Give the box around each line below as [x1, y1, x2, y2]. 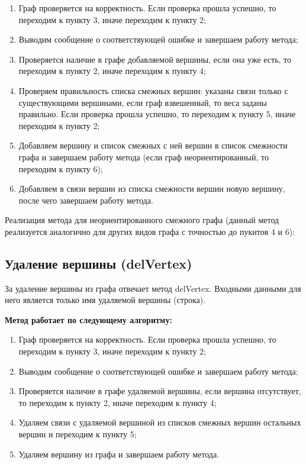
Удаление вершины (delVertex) [5, 254, 192, 272]
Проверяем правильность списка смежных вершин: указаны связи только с [18, 84, 288, 96]
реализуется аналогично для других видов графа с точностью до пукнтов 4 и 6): [5, 225, 295, 237]
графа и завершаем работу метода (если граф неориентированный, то [18, 150, 269, 163]
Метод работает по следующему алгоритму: [5, 313, 172, 326]
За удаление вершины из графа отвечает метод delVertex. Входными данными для [5, 282, 301, 294]
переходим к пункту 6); [18, 162, 103, 175]
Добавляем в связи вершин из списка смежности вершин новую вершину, [18, 182, 285, 195]
